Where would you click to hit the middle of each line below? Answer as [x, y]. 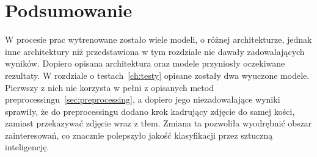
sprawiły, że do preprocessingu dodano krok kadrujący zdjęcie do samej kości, [150, 111]
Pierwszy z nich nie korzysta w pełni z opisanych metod [109, 87]
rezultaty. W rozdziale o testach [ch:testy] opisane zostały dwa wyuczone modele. [157, 75]
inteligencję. [27, 147]
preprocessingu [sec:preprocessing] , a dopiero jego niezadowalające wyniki [143, 99]
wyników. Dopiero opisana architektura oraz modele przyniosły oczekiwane [145, 63]
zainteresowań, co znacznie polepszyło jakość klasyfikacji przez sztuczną [139, 135]
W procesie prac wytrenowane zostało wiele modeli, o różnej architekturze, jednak [158, 39]
